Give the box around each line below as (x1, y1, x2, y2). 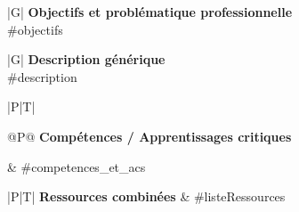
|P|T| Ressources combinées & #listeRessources (7, 187, 286, 206)
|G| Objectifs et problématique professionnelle (7, 3, 293, 20)
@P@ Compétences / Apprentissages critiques (7, 126, 292, 145)
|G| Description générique (7, 50, 166, 69)
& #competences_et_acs (7, 157, 146, 175)
